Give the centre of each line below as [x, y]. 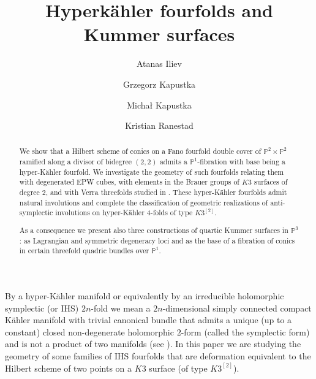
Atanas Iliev [159, 63]
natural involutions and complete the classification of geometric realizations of [144, 202]
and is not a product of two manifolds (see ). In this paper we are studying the [153, 344]
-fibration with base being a [242, 162]
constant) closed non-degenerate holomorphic [89, 331]
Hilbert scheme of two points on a [69, 368]
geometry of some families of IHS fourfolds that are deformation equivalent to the [158, 355]
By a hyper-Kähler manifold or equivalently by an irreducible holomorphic [145, 295]
